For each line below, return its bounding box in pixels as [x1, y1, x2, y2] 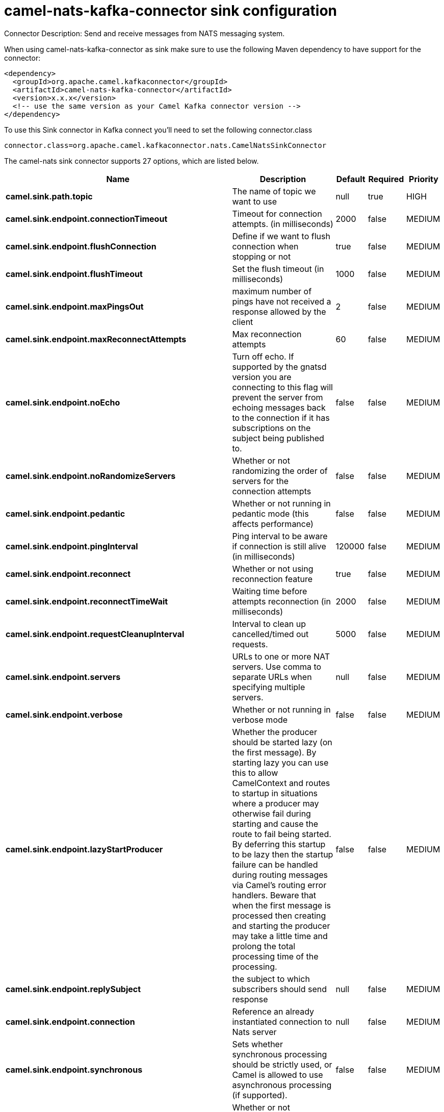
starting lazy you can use [232, 757, 329, 768]
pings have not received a [232, 296, 331, 307]
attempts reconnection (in [232, 596, 331, 606]
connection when [232, 241, 299, 251]
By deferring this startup [232, 839, 326, 849]
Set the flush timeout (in [232, 263, 324, 274]
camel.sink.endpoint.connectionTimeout [6, 213, 168, 224]
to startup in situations [232, 788, 318, 798]
